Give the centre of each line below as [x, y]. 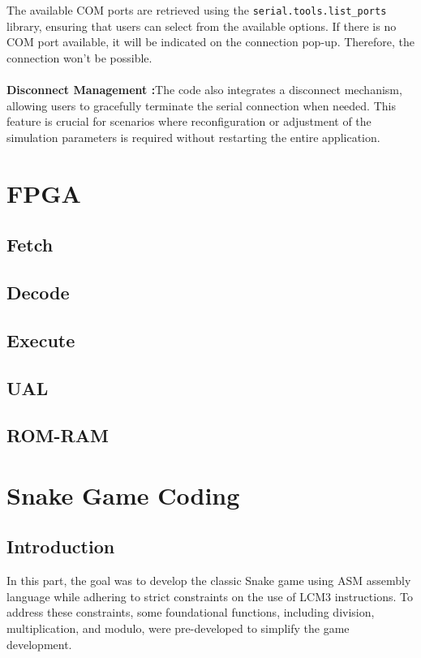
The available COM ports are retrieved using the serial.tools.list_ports [197, 10]
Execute [41, 340]
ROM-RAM [58, 435]
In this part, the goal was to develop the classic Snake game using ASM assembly [209, 581]
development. [39, 644]
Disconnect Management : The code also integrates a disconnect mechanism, [204, 90]
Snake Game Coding [123, 495]
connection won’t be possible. [79, 57]
